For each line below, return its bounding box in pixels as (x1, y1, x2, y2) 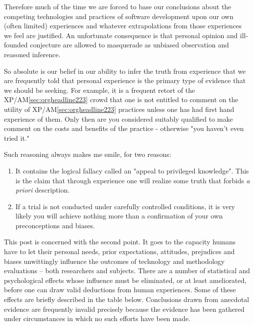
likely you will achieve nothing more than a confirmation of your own (15, 211, 223, 221)
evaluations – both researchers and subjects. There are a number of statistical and (4, 265, 250, 276)
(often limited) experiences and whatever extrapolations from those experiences (4, 21, 242, 31)
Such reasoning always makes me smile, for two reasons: (4, 149, 171, 159)
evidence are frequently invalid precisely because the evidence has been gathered (4, 303, 245, 314)
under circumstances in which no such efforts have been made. (4, 313, 191, 324)
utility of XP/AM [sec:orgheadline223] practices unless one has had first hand (4, 104, 234, 114)
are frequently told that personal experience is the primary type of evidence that (4, 75, 246, 86)
